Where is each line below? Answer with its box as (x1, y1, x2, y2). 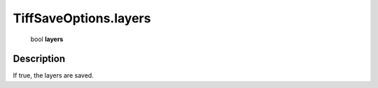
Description (13, 53, 66, 65)
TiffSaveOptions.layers (13, 10, 151, 26)
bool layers (30, 35, 64, 43)
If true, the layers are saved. (13, 71, 94, 80)
